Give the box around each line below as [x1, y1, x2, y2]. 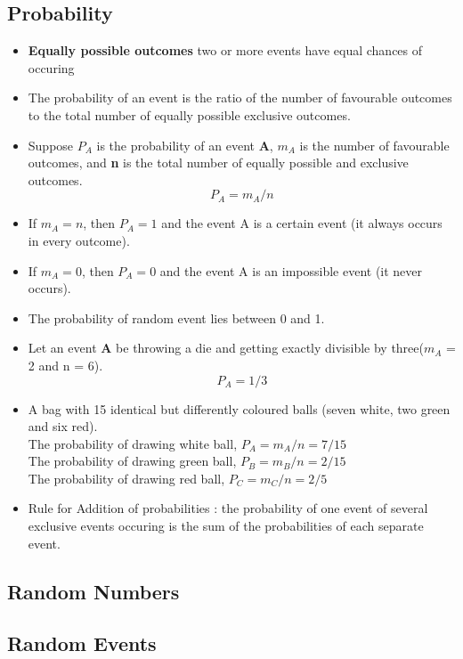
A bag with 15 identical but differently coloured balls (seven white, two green [28, 399, 451, 418]
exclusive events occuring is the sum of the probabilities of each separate [28, 517, 424, 535]
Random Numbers [7, 577, 180, 605]
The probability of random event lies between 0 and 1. [28, 308, 325, 327]
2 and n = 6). [28, 355, 103, 374]
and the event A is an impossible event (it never [159, 261, 423, 280]
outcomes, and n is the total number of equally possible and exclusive [28, 153, 409, 172]
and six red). [28, 417, 98, 435]
